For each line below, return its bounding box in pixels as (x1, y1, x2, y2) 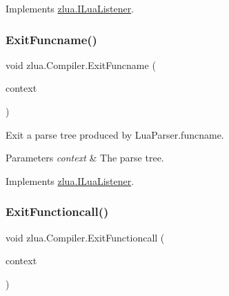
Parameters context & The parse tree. (6, 150, 164, 165)
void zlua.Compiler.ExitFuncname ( (6, 57, 156, 72)
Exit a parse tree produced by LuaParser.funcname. (6, 127, 224, 141)
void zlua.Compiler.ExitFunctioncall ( (6, 230, 165, 244)
